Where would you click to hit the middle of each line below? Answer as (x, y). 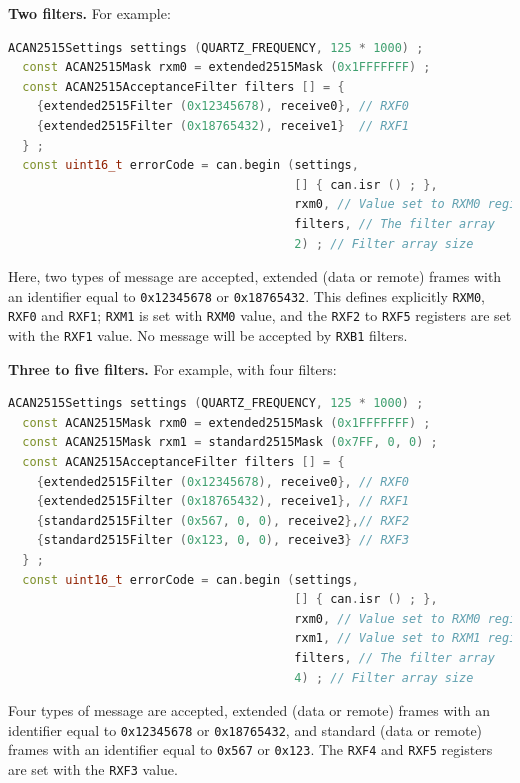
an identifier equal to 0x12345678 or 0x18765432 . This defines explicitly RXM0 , (246, 295)
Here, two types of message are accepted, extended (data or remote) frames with (255, 276)
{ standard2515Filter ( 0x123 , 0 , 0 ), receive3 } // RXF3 (223, 540)
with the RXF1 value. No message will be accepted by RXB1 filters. (208, 335)
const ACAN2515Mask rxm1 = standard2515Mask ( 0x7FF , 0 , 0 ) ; (230, 442)
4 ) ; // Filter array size (384, 677)
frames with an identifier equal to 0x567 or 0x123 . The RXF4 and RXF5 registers (250, 749)
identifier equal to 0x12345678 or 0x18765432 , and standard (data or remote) (245, 729)
